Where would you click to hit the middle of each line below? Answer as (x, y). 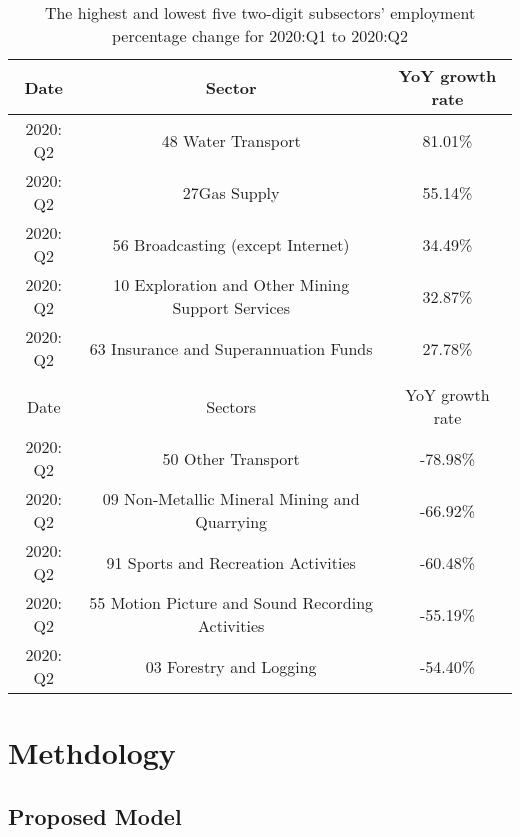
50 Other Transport (231, 458)
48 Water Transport (231, 140)
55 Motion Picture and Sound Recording (231, 602)
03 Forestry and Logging (231, 666)
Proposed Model (95, 815)
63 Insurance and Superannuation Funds (231, 348)
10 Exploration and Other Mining (231, 284)
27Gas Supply (231, 192)
